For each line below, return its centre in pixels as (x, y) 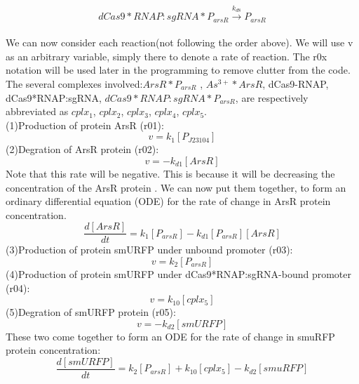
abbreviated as (37, 111)
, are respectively (272, 97)
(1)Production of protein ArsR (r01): (85, 125)
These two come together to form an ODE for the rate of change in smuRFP (170, 336)
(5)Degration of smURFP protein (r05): (91, 312)
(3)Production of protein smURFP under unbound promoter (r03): (149, 250)
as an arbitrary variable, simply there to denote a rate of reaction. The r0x (167, 56)
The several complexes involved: (74, 84)
